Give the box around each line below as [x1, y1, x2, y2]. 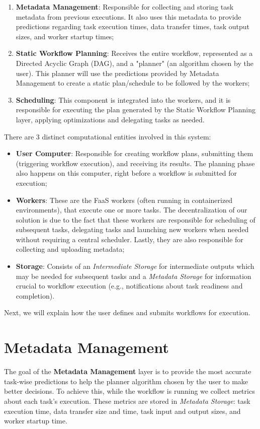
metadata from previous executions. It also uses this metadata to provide [16, 11, 241, 22]
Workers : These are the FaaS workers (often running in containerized [16, 194, 233, 205]
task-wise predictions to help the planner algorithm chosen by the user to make [4, 376, 248, 386]
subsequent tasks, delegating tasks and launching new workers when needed [16, 224, 249, 235]
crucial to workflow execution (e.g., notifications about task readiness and [16, 280, 243, 291]
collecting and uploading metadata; [16, 244, 125, 254]
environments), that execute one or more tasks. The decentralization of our [16, 204, 247, 215]
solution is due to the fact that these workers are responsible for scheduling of [16, 214, 255, 225]
